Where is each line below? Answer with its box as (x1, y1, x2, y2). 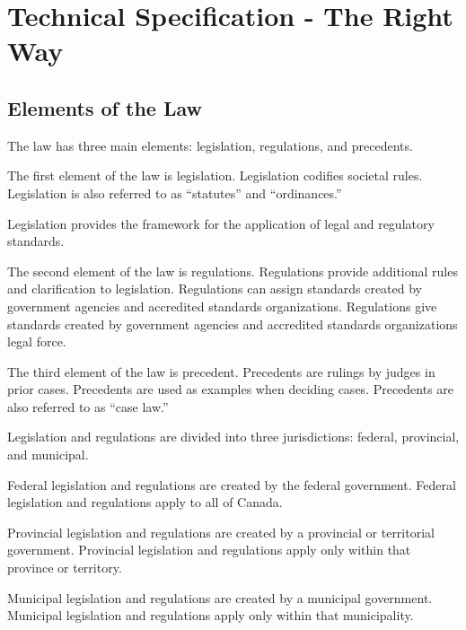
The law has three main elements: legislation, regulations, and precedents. (7, 136, 413, 154)
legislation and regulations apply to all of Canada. (7, 493, 283, 512)
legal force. (7, 332, 66, 351)
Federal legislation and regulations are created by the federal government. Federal (7, 475, 456, 494)
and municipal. (7, 445, 89, 464)
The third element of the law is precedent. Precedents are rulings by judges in (7, 362, 435, 381)
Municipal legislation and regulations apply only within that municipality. (7, 606, 414, 625)
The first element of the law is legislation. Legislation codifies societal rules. (7, 166, 423, 185)
